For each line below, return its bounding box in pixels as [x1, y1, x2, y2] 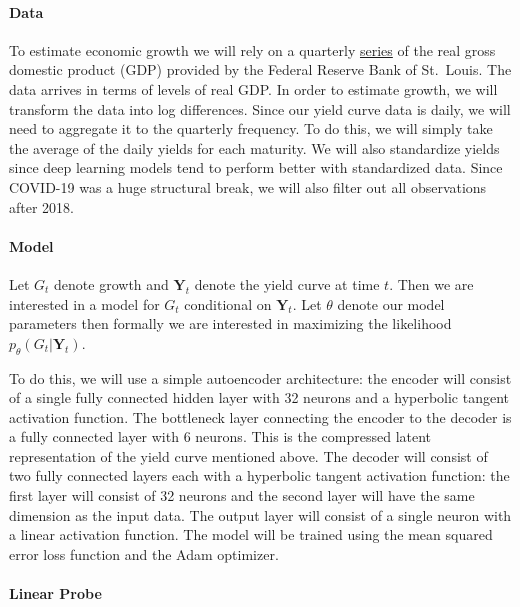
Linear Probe [9, 583, 102, 604]
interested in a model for [9, 293, 160, 314]
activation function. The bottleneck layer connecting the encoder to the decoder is [9, 406, 512, 427]
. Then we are [389, 273, 474, 294]
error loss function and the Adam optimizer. [9, 543, 279, 564]
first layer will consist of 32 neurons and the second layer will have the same [9, 485, 475, 506]
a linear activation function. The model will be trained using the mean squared [9, 524, 493, 545]
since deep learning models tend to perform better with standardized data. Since [9, 157, 503, 178]
